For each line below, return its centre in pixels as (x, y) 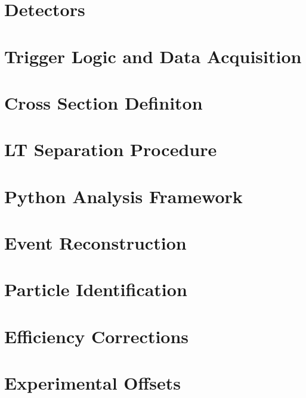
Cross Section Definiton (103, 102)
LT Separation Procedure (111, 149)
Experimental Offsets (92, 383)
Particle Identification (96, 289)
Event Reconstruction (95, 243)
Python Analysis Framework (123, 196)
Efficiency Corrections (97, 336)
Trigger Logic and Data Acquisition (153, 56)
